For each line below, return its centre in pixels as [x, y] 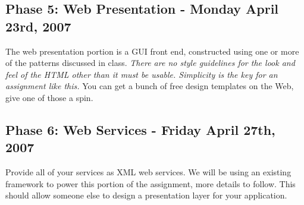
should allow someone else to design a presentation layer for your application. [146, 195]
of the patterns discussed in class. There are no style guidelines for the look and [150, 63]
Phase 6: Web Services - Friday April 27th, [140, 129]
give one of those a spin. [49, 97]
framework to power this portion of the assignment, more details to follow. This [151, 183]
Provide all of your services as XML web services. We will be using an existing [148, 172]
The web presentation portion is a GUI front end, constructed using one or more [152, 51]
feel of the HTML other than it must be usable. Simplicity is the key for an [142, 74]
